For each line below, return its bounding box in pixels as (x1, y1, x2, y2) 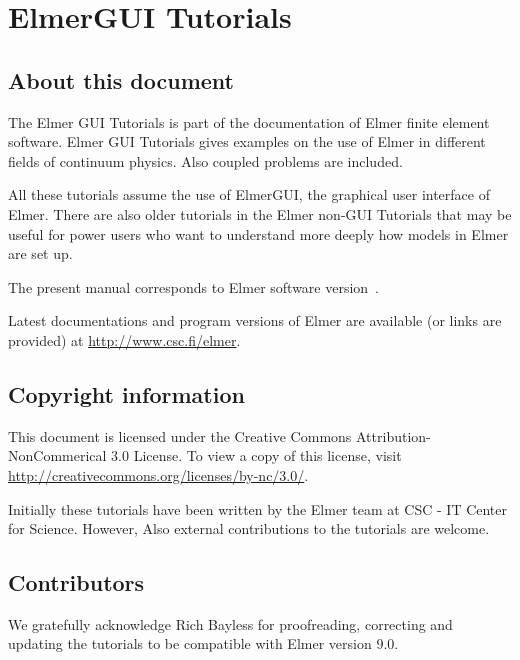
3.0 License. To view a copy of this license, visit (111, 445, 402, 466)
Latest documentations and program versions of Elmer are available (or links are (8, 310, 502, 331)
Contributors (8, 567, 145, 598)
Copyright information (8, 378, 245, 409)
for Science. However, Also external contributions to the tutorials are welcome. (8, 518, 490, 539)
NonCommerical (8, 445, 107, 466)
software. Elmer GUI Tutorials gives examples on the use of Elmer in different (8, 131, 486, 152)
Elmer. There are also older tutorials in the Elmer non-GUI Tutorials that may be (8, 203, 512, 224)
